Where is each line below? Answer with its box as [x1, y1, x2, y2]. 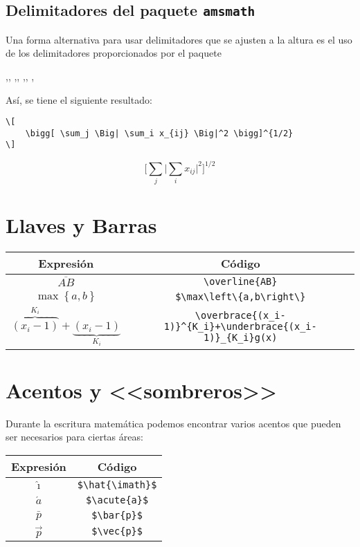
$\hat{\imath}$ [77, 479, 157, 491]
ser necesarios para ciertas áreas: [6, 429, 143, 444]
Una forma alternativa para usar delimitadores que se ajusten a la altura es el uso [6, 32, 352, 46]
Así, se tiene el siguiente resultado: [6, 92, 152, 106]
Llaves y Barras [6, 211, 157, 239]
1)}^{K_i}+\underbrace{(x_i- [163, 320, 317, 332]
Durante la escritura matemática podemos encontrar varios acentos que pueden [6, 416, 341, 430]
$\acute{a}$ [86, 494, 149, 506]
